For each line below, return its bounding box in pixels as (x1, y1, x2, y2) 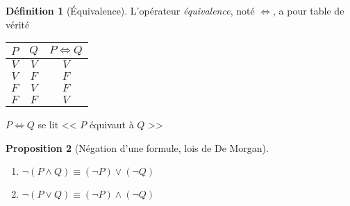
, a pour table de (273, 3, 344, 17)
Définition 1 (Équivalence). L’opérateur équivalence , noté (6, 3, 255, 17)
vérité (6, 17, 30, 31)
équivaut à (89, 117, 134, 132)
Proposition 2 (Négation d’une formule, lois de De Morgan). (6, 140, 269, 155)
